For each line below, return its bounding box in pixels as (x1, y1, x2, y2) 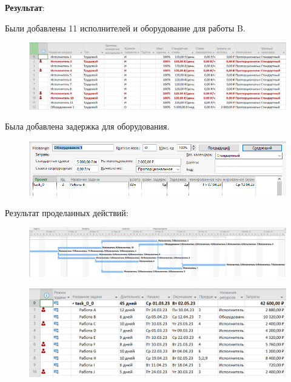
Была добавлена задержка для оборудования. (5, 120, 170, 133)
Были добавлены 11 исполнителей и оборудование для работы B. (5, 21, 246, 34)
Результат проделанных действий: (5, 206, 129, 219)
